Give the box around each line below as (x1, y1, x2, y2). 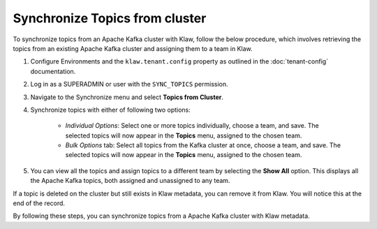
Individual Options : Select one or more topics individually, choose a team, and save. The (65, 121, 319, 130)
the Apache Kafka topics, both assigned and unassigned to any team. (30, 177, 230, 185)
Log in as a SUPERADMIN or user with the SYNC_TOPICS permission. (30, 80, 228, 89)
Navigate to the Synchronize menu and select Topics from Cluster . (30, 93, 223, 101)
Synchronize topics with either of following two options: (30, 105, 191, 114)
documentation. (30, 67, 76, 75)
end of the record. (13, 199, 66, 207)
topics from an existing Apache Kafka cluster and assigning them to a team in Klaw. (13, 44, 253, 52)
